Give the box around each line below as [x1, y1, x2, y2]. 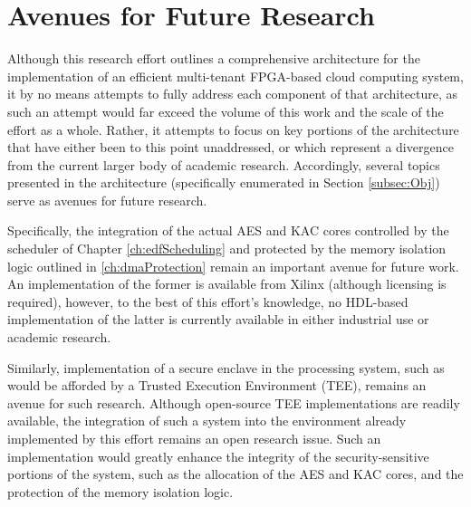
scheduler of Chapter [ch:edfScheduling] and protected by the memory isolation [7, 239, 447, 258]
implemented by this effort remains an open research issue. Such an [7, 429, 381, 447]
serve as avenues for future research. [7, 190, 207, 209]
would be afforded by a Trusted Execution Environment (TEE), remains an [7, 376, 427, 395]
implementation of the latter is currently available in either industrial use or [7, 310, 429, 329]
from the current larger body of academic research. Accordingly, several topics [7, 155, 440, 174]
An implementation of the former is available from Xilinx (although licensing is [7, 274, 447, 293]
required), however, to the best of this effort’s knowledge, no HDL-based [7, 292, 409, 311]
